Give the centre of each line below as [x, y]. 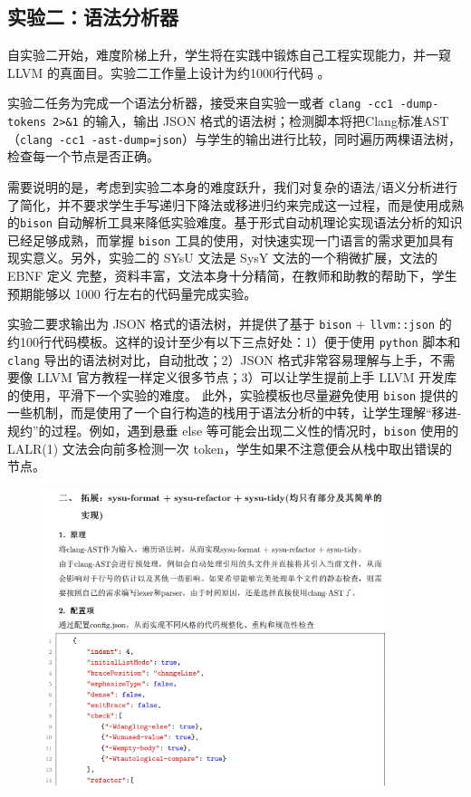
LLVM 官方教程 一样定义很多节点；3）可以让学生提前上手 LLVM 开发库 [247, 377]
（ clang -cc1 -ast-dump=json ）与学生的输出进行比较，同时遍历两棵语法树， [234, 138]
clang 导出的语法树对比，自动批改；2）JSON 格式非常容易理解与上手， [219, 359]
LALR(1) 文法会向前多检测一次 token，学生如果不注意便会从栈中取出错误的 [230, 448]
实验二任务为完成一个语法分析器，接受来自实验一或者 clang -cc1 [201, 103]
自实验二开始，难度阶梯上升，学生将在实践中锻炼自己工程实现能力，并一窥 [229, 55]
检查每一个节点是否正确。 [83, 156]
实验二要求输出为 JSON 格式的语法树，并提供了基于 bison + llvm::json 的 [230, 324]
